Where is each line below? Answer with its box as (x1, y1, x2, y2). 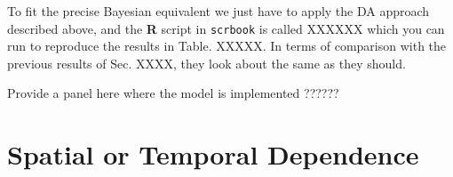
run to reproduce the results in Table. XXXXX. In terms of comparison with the (7, 36, 447, 55)
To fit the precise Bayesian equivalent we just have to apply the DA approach (7, 2, 430, 20)
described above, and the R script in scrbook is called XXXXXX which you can (7, 19, 445, 37)
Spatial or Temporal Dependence (7, 136, 419, 173)
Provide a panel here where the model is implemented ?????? (7, 84, 339, 102)
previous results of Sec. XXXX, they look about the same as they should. (7, 53, 406, 72)
